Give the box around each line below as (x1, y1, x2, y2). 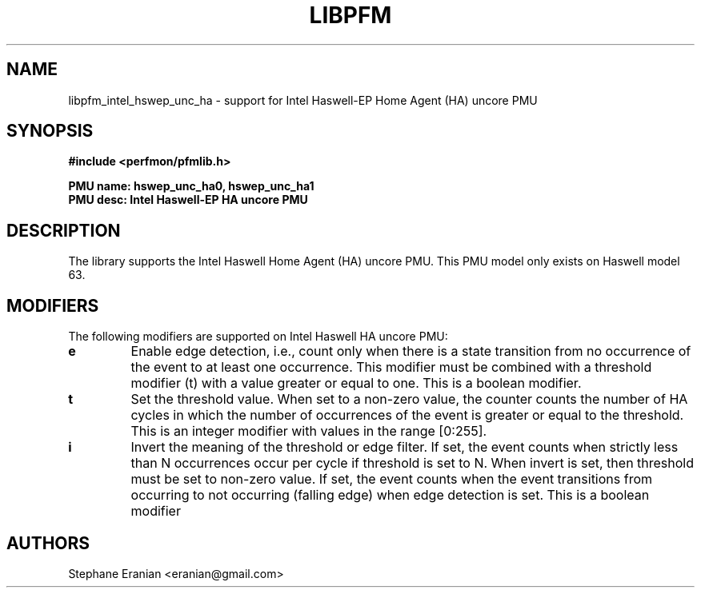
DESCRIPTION (6, 220, 121, 241)
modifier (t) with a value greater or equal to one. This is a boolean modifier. (130, 375, 582, 392)
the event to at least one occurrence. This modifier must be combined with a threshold (130, 359, 652, 376)
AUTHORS (6, 532, 90, 553)
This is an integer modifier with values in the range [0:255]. (130, 423, 487, 440)
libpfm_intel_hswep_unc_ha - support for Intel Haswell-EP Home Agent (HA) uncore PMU (68, 93, 538, 107)
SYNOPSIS (6, 121, 94, 142)
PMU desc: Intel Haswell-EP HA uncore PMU (68, 193, 308, 207)
